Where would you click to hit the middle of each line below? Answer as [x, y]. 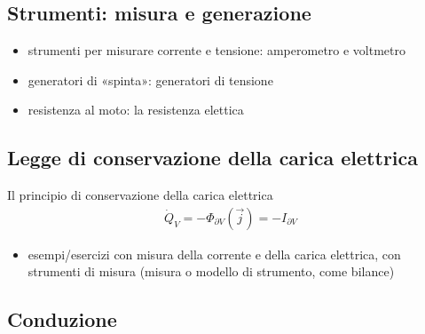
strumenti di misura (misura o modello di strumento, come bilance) [211, 271]
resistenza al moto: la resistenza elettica [136, 110]
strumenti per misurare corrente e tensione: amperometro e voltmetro [217, 50]
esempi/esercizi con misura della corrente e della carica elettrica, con [214, 254]
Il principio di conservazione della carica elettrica [140, 195]
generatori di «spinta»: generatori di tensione [150, 80]
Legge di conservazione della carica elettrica [213, 158]
